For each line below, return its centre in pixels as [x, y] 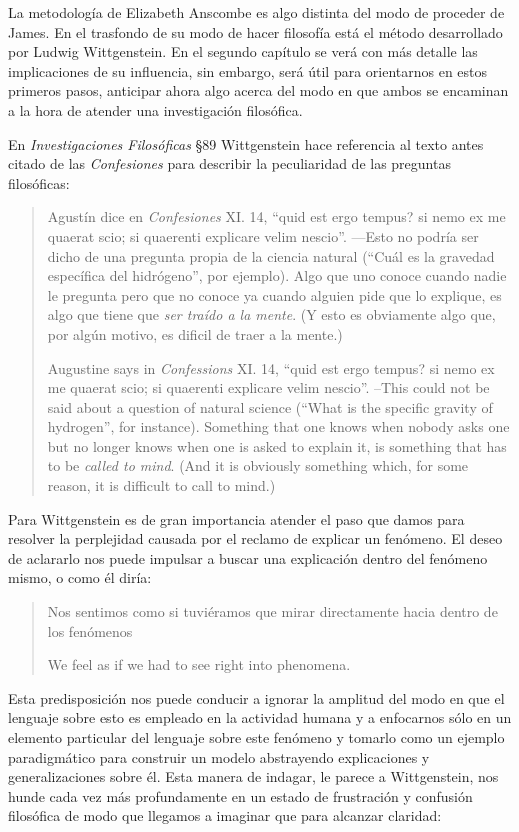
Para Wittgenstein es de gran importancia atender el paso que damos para [236, 518]
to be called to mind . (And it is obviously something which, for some [258, 465]
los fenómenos [90, 630]
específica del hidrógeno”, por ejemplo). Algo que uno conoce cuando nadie [277, 275]
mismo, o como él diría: [80, 577]
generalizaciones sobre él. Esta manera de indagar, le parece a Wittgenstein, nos [253, 776]
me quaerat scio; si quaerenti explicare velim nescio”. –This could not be [268, 387]
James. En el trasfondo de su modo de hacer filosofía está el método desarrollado [255, 31]
